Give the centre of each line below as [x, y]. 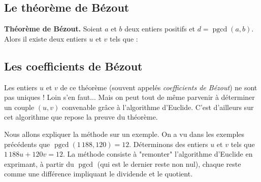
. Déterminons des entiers [169, 144]
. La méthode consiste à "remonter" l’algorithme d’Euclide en [158, 154]
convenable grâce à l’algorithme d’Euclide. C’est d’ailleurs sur [158, 107]
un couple [19, 107]
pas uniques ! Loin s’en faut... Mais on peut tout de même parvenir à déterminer [129, 97]
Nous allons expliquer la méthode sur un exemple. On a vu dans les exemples [124, 134]
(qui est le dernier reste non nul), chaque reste [169, 163]
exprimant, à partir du [39, 163]
